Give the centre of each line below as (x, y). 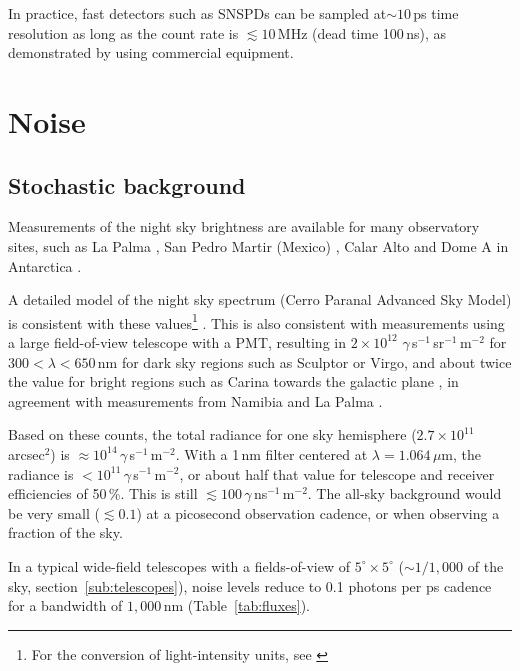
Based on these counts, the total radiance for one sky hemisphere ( (212, 434)
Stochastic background (127, 184)
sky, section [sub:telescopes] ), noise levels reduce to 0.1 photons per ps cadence (250, 585)
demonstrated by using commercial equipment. (151, 52)
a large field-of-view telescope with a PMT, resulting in (177, 341)
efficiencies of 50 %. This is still (103, 493)
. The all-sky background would (404, 493)
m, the (461, 453)
